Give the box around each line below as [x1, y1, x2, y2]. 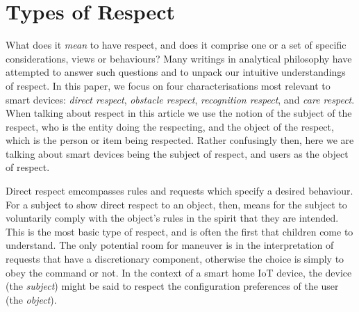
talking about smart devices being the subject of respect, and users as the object [6, 146, 349, 161]
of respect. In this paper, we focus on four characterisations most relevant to [6, 78, 331, 92]
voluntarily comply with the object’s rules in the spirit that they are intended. [6, 211, 339, 225]
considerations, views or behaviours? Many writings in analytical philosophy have [6, 51, 352, 65]
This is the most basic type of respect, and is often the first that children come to [6, 224, 353, 238]
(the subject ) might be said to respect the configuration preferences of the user [6, 279, 339, 293]
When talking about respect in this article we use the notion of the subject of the [6, 106, 352, 120]
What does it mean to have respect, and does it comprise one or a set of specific [6, 38, 347, 52]
